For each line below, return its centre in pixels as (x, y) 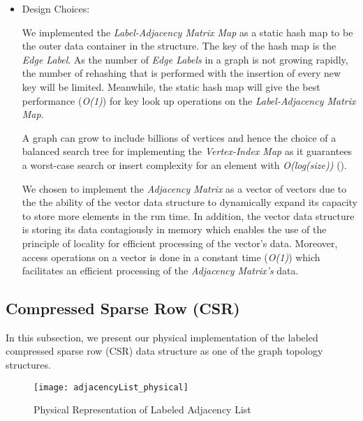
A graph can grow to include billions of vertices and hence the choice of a (179, 137)
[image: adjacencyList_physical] (111, 387)
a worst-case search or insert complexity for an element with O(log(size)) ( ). (184, 164)
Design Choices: (56, 8)
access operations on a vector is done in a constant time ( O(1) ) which (171, 257)
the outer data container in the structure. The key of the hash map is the (179, 46)
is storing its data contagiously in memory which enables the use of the (174, 229)
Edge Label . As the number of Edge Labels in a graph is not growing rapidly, (185, 59)
